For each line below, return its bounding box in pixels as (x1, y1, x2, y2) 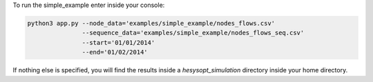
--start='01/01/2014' (82, 39, 155, 46)
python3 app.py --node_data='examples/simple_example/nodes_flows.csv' (27, 19, 276, 27)
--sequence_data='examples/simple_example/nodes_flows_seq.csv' (82, 29, 305, 37)
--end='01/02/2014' (82, 48, 148, 57)
